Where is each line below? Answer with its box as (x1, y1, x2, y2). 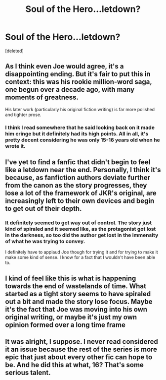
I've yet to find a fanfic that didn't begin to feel (5, 158, 151, 167)
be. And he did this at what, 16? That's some (5, 361, 144, 369)
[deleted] (5, 48, 24, 54)
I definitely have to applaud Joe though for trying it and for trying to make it (5, 249, 158, 255)
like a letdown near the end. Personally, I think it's (5, 166, 161, 174)
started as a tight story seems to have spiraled (5, 289, 151, 298)
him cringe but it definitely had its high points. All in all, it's (5, 130, 149, 137)
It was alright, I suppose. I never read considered (5, 337, 158, 346)
